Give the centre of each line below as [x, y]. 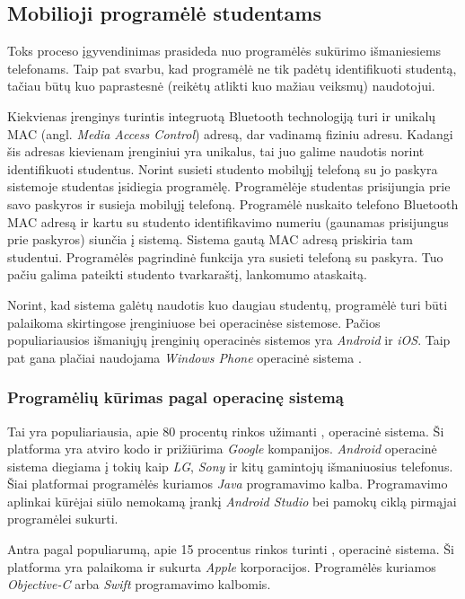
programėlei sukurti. [63, 519]
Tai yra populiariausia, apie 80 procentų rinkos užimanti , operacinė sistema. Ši [226, 431]
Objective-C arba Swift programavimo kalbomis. [139, 584]
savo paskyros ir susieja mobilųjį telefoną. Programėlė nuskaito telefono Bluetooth [233, 203]
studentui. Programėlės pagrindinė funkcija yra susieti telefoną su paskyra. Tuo [225, 256]
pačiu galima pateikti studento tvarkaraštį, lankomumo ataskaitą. [187, 274]
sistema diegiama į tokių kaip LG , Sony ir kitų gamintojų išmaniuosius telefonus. [230, 466]
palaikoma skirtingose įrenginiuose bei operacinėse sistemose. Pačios [194, 322]
